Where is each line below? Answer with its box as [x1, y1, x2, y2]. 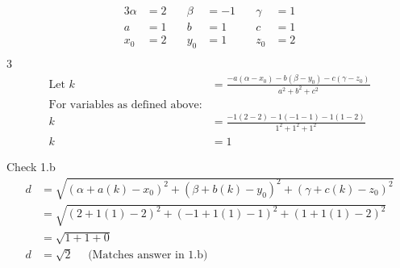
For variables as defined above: [48, 98, 202, 111]
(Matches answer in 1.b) [88, 249, 208, 262]
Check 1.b [6, 158, 56, 175]
